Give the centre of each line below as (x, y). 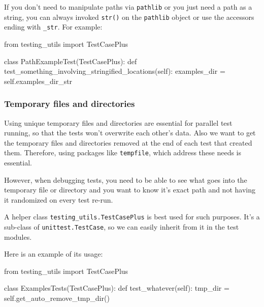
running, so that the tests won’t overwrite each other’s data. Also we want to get (130, 133)
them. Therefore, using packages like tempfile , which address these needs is (123, 152)
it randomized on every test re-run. (59, 199)
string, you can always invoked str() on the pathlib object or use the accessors (129, 17)
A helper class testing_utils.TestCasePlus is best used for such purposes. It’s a (132, 217)
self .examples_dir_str (38, 81)
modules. (18, 236)
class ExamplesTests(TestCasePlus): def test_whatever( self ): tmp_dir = (117, 288)
